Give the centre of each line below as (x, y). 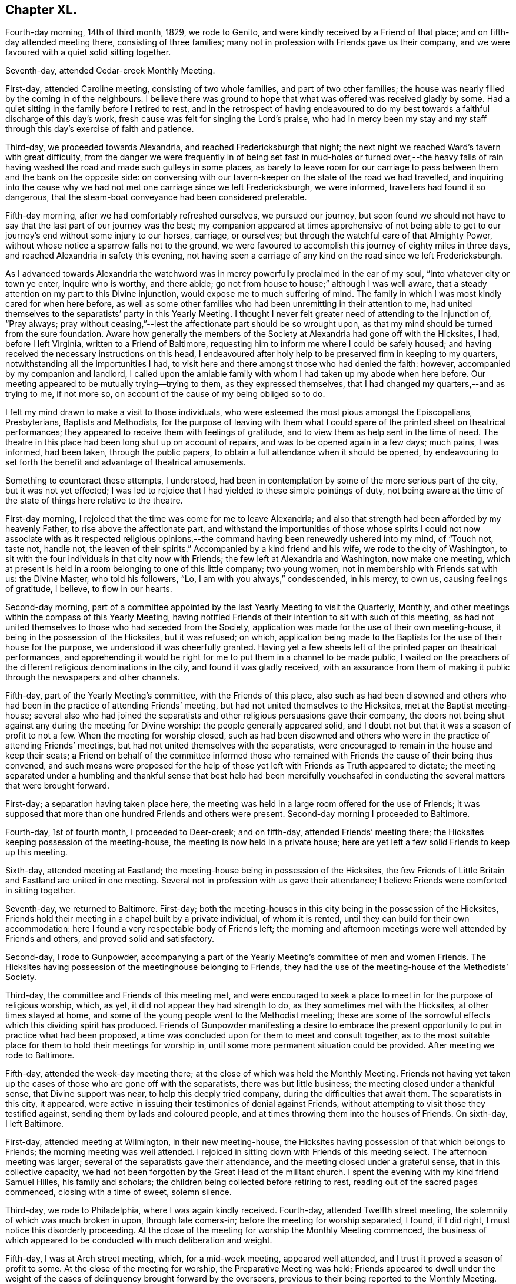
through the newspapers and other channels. (93, 677)
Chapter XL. (41, 10)
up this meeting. (36, 852)
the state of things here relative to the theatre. (94, 501)
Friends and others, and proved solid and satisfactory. (110, 939)
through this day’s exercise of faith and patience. (100, 129)
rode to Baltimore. (40, 1055)
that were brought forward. (57, 786)
